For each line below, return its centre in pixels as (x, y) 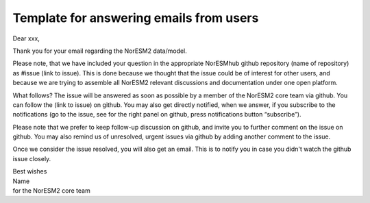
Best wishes (30, 171)
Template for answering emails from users (136, 18)
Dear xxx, (26, 38)
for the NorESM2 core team (51, 191)
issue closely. (32, 158)
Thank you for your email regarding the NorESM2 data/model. (100, 51)
